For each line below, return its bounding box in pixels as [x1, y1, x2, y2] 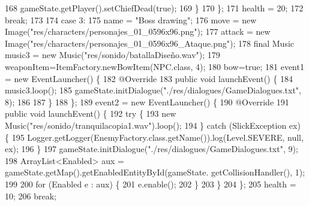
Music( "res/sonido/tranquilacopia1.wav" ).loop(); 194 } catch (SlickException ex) [5, 119, 301, 131]
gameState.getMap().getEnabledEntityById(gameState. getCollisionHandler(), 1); [5, 166, 305, 178]
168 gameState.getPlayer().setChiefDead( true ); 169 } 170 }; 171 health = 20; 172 [5, 2, 304, 14]
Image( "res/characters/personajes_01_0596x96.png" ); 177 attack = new [5, 25, 271, 38]
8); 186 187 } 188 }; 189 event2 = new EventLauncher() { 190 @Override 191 [5, 95, 289, 108]
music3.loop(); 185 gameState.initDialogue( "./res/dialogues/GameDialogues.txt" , [5, 84, 301, 96]
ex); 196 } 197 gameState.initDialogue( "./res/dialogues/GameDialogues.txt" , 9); [5, 143, 298, 155]
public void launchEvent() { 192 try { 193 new [5, 107, 176, 120]
